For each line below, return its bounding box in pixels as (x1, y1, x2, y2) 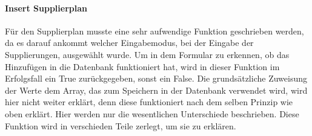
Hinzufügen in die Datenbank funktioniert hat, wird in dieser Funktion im (5, 60, 280, 73)
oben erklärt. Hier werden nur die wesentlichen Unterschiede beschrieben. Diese (5, 107, 299, 120)
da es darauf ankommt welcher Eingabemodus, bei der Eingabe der (5, 36, 254, 49)
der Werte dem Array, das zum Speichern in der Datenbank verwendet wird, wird (5, 83, 308, 96)
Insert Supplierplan (5, 1, 87, 14)
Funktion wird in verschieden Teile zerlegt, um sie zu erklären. (5, 119, 236, 132)
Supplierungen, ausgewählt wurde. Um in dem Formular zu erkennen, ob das (5, 48, 290, 60)
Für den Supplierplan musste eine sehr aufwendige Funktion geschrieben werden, (5, 24, 304, 37)
